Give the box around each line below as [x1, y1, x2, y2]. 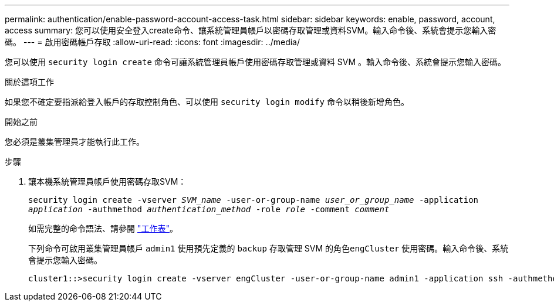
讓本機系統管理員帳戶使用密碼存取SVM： [28, 176, 187, 186]
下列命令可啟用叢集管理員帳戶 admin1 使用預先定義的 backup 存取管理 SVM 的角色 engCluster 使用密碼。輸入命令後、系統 [28, 243, 509, 253]
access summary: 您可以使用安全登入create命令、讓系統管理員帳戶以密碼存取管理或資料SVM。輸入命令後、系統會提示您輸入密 [5, 25, 496, 35]
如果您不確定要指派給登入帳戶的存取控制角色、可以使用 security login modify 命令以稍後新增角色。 [5, 97, 409, 107]
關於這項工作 [5, 77, 54, 87]
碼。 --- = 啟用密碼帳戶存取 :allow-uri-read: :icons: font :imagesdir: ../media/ [5, 37, 300, 47]
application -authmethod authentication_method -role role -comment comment [28, 205, 390, 214]
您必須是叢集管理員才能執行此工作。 [5, 137, 144, 147]
